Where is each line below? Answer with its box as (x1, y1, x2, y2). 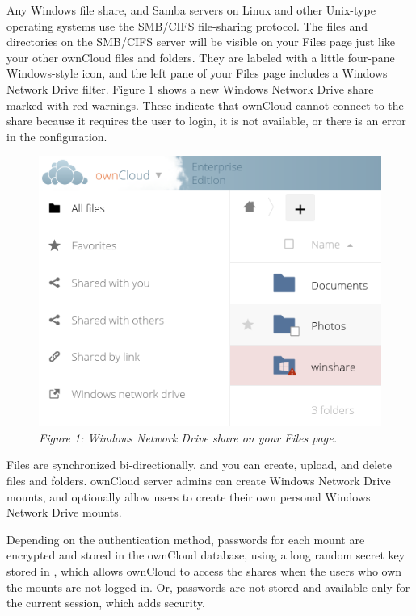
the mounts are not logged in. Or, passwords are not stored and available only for (6, 578, 410, 595)
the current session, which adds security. (6, 594, 205, 611)
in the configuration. (6, 128, 107, 145)
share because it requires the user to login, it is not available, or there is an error (6, 112, 406, 129)
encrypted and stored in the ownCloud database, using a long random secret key (6, 547, 405, 564)
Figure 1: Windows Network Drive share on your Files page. (39, 429, 338, 446)
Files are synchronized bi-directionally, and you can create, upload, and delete (6, 456, 392, 473)
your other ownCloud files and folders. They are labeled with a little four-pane (6, 48, 395, 65)
